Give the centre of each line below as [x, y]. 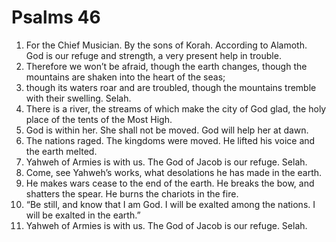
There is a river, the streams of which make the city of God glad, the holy [176, 108]
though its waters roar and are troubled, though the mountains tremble [171, 87]
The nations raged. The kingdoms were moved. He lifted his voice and [170, 140]
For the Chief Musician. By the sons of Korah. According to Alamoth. [166, 45]
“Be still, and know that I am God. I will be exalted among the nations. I [170, 204]
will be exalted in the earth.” [83, 215]
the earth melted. [61, 151]
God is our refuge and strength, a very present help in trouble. [153, 55]
